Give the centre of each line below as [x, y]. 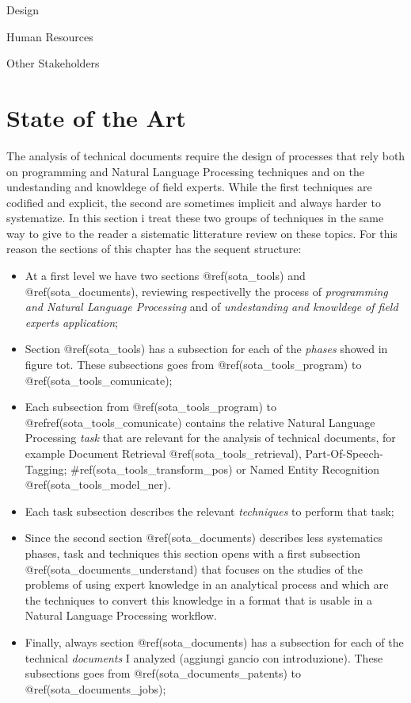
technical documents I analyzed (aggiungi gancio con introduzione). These [204, 657]
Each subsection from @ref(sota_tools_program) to [151, 407]
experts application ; [72, 322]
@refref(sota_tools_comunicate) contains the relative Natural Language [200, 422]
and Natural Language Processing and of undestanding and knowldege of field [211, 307]
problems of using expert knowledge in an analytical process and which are [207, 584]
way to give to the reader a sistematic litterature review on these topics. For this [202, 233]
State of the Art [96, 117]
